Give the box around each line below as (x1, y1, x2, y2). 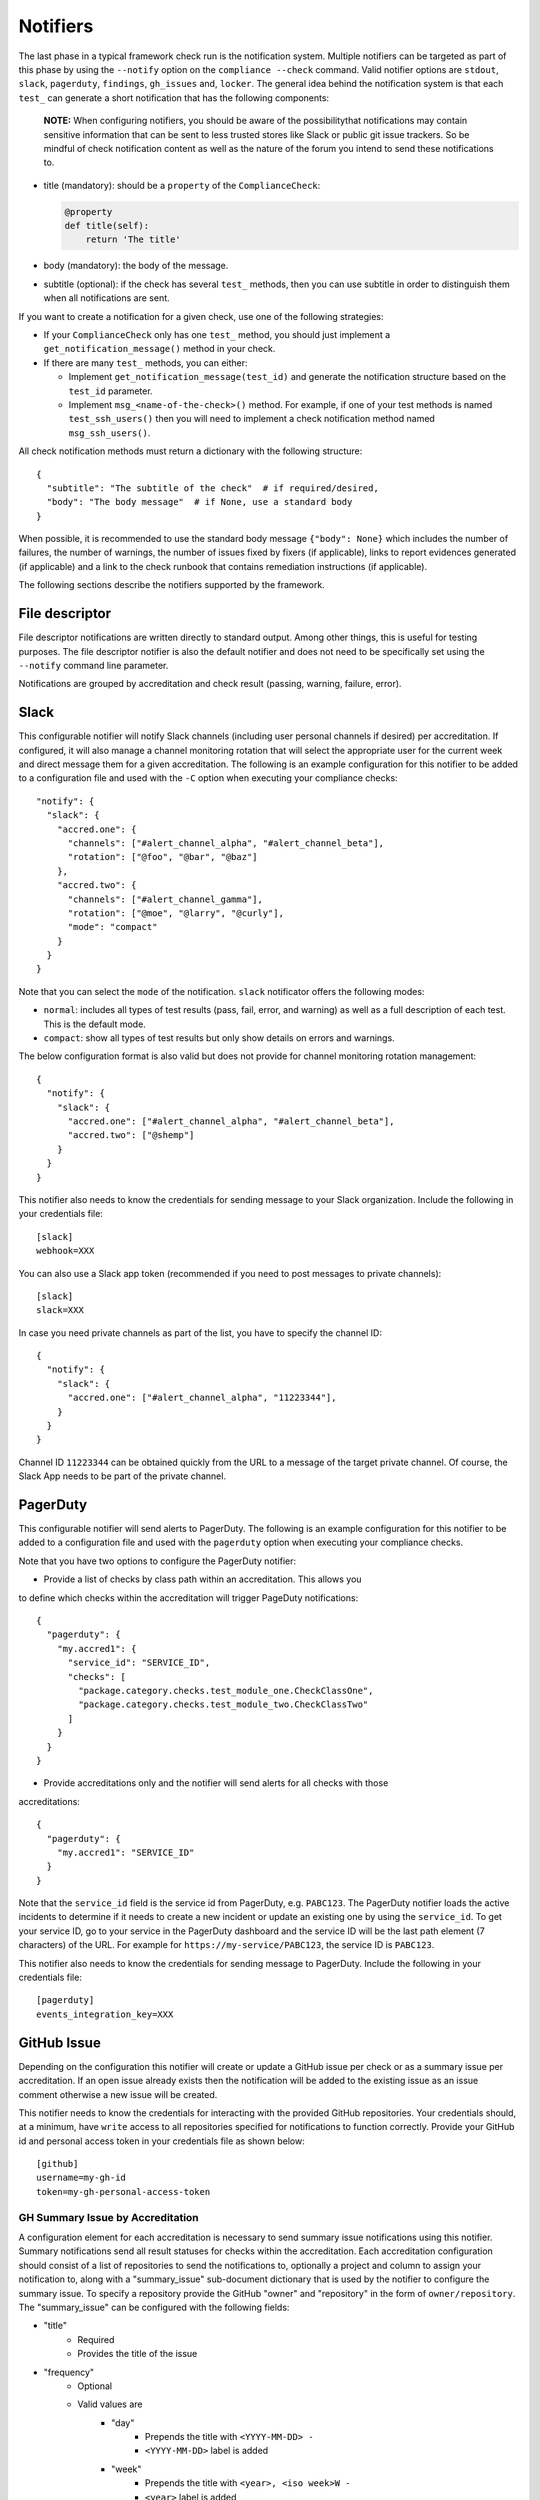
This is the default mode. (43, 1018, 147, 1030)
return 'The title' (85, 234, 182, 245)
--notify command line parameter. (18, 659, 169, 671)
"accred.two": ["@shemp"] (67, 1130, 195, 1141)
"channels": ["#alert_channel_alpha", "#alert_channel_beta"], (67, 837, 385, 849)
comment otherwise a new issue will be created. (18, 2088, 218, 2100)
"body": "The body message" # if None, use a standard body (46, 496, 353, 508)
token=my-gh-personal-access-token (36, 2186, 211, 2197)
